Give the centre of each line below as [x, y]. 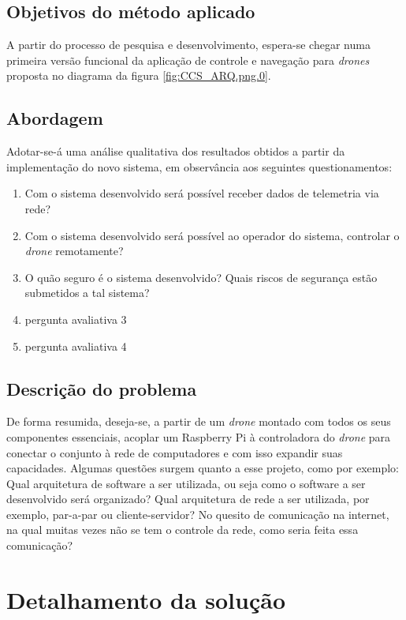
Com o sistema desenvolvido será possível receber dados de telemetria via [202, 193]
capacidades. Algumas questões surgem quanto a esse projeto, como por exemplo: [203, 468]
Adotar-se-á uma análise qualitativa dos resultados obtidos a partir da [176, 151]
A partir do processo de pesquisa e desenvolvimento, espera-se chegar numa [188, 45]
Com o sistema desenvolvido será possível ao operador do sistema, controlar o [212, 235]
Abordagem [55, 118]
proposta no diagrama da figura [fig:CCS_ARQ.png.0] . [139, 75]
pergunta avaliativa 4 [76, 346]
